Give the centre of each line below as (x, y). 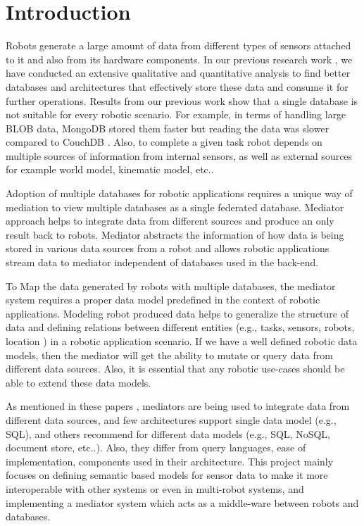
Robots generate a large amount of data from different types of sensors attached (178, 45)
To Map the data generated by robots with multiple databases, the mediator (171, 286)
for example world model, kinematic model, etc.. (110, 169)
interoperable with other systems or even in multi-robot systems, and (155, 488)
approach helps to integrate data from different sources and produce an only (170, 221)
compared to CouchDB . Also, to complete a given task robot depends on (164, 142)
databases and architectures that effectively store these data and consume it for (177, 86)
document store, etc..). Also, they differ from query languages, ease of (156, 447)
